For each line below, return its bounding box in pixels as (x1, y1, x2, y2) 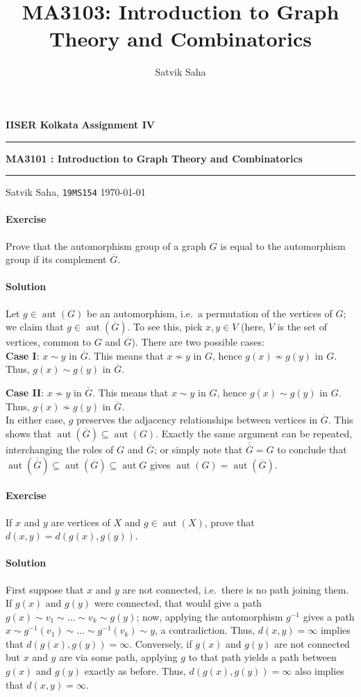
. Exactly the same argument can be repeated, (156, 426, 353, 440)
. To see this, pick (127, 319, 203, 334)
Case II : (6, 385, 44, 399)
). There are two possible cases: (131, 335, 265, 349)
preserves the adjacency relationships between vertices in (76, 412, 318, 427)
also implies (294, 664, 344, 678)
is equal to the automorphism (220, 238, 346, 253)
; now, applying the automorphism (136, 609, 283, 623)
